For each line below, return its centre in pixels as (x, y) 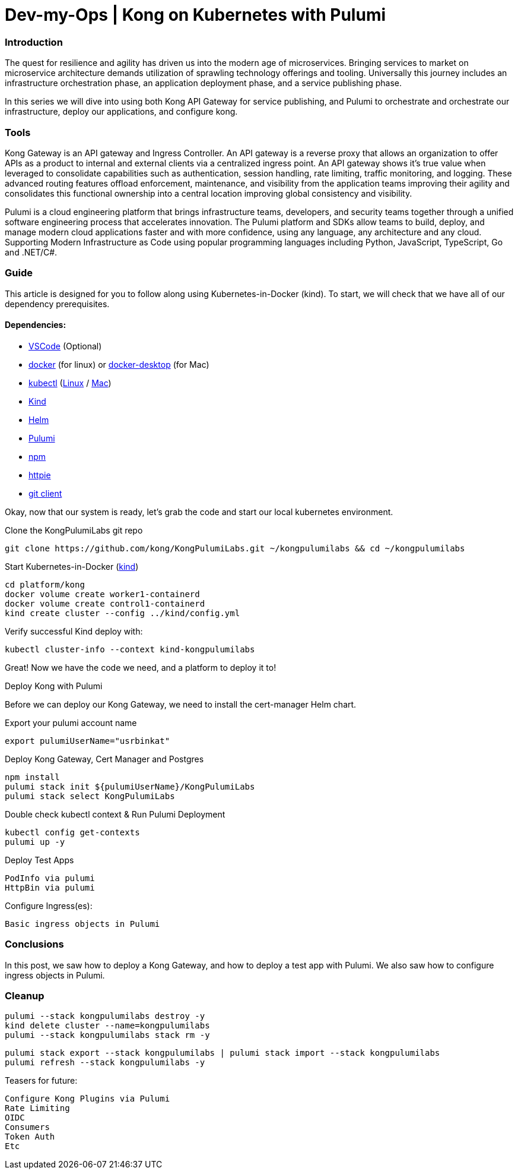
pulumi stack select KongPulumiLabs (90, 796)
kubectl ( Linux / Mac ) (70, 383)
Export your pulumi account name (71, 722)
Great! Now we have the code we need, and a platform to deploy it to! (141, 667)
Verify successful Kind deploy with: (74, 631)
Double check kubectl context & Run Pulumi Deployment (115, 814)
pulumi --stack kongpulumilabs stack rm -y (107, 1035)
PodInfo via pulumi (50, 878)
